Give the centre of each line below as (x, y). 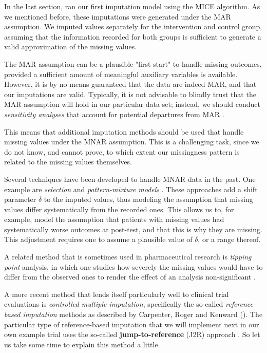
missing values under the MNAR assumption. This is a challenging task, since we (132, 142)
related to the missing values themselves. (68, 162)
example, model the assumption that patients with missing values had (114, 219)
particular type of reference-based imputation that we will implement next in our (132, 324)
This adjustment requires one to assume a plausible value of (98, 239)
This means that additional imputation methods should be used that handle (124, 131)
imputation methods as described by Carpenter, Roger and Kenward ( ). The (143, 314)
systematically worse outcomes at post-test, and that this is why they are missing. (133, 229)
